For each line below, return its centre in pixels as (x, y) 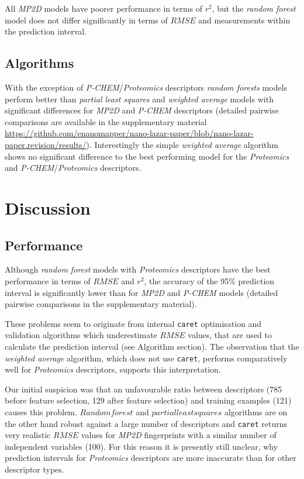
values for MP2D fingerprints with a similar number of (179, 435)
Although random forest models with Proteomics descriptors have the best (138, 269)
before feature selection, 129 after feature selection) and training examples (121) (148, 400)
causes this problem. (41, 411)
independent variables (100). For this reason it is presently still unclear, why (141, 446)
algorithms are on (256, 411)
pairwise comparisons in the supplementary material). (101, 304)
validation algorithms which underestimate (81, 335)
